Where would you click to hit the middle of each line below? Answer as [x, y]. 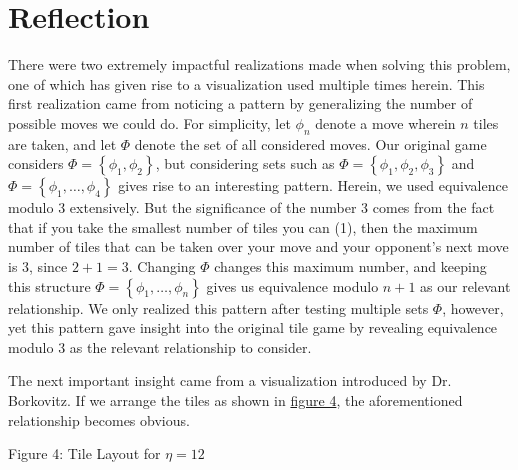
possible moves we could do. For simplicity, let [149, 122]
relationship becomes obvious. [99, 419]
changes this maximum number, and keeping [350, 266]
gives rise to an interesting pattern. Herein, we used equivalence [313, 185]
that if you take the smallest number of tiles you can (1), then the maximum [243, 226]
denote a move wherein [385, 122]
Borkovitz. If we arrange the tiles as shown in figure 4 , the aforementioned [235, 400]
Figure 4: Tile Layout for [84, 453]
